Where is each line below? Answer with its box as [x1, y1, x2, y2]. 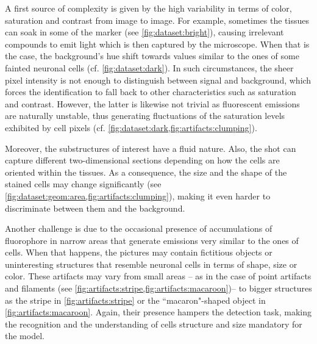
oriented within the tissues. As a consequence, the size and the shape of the [5, 165, 287, 178]
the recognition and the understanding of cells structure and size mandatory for [5, 317, 302, 330]
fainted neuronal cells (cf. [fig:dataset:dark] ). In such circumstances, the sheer [5, 61, 294, 74]
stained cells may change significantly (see [5, 177, 162, 190]
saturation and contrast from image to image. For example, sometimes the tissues [5, 13, 309, 26]
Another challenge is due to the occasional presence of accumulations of [5, 222, 272, 235]
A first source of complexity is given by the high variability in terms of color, [5, 2, 292, 14]
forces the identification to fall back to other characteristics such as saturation [5, 85, 296, 98]
